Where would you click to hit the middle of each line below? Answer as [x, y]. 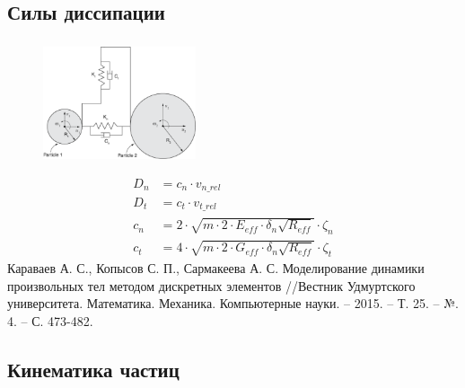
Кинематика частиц [93, 370]
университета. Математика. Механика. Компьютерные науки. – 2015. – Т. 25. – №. [233, 303]
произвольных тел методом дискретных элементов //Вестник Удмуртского [211, 285]
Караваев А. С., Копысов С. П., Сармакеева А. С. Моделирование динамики [216, 268]
